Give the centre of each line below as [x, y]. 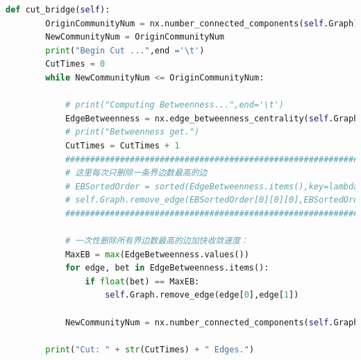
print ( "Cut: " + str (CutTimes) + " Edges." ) [150, 349]
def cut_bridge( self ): [58, 10]
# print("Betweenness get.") [132, 132]
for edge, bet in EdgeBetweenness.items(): [167, 268]
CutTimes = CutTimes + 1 [122, 145]
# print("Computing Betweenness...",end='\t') [174, 105]
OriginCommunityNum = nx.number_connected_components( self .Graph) [202, 23]
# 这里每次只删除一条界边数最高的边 [136, 173]
